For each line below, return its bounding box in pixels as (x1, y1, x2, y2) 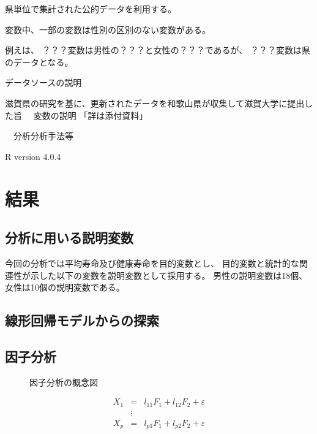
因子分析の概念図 (29, 375, 98, 388)
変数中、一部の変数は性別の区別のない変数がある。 (5, 23, 211, 36)
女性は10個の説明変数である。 (5, 281, 125, 294)
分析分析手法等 (13, 129, 73, 142)
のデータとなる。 (5, 55, 73, 68)
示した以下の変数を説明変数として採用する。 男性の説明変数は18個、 (30, 268, 308, 281)
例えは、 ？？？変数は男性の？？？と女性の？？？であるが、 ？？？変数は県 (5, 44, 310, 56)
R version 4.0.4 (5, 150, 61, 162)
